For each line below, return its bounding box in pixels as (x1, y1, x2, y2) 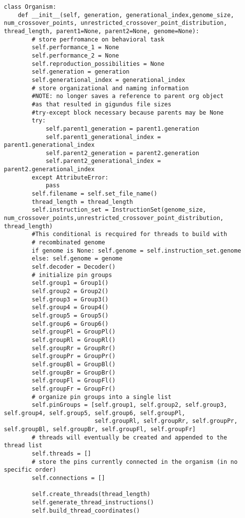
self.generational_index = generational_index (32, 76, 186, 83)
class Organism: (4, 3, 57, 10)
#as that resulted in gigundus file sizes (32, 100, 171, 108)
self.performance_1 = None (32, 44, 119, 51)
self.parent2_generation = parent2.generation (45, 149, 199, 157)
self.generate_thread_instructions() (32, 499, 154, 506)
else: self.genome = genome (32, 255, 123, 262)
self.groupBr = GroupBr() (32, 369, 116, 376)
